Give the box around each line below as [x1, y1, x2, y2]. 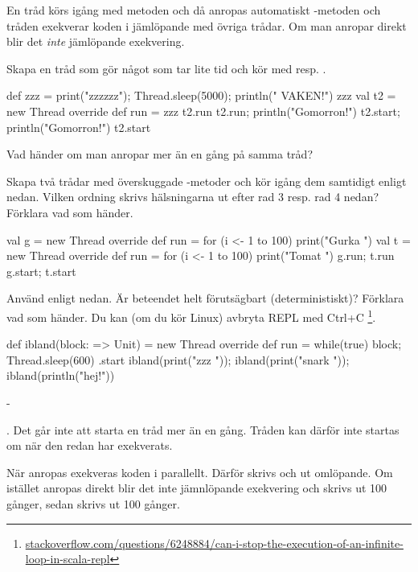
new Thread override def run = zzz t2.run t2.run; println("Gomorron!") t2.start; [6, 102, 400, 119]
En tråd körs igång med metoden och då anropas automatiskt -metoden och [6, 2, 381, 18]
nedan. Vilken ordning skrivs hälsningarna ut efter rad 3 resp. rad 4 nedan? [6, 188, 379, 205]
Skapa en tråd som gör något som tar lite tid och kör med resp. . [6, 60, 326, 76]
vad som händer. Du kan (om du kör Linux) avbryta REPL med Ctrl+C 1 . [6, 306, 376, 325]
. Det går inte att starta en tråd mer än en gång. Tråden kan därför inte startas [6, 421, 400, 438]
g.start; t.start [6, 262, 76, 279]
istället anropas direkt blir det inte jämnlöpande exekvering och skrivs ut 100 [6, 479, 387, 496]
